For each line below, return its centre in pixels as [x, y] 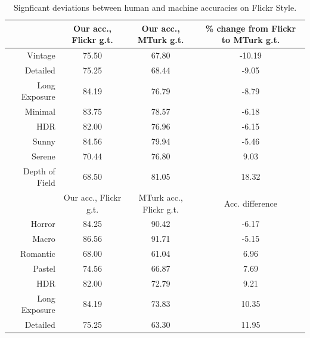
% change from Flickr [251, 28]
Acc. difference [251, 203]
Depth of [39, 170]
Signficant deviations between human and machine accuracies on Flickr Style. [155, 7]
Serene [44, 156]
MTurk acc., [161, 197]
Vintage [41, 55]
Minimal [40, 111]
